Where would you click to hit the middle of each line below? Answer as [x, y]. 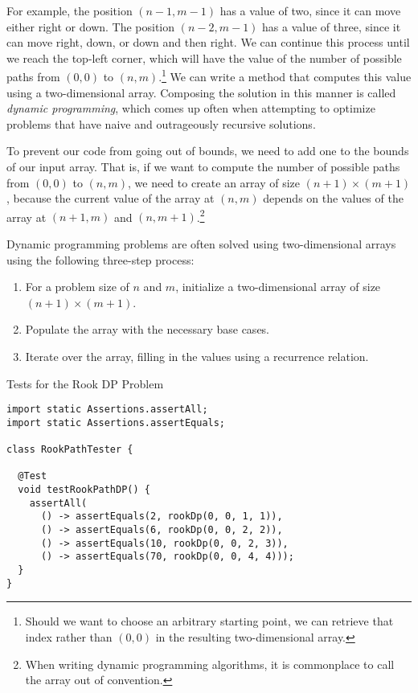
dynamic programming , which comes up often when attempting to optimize [191, 108]
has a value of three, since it [332, 26]
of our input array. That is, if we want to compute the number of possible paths [203, 166]
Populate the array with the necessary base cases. [148, 329]
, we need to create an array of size [214, 182]
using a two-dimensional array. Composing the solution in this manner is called [201, 92]
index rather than [69, 636]
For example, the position [70, 10]
